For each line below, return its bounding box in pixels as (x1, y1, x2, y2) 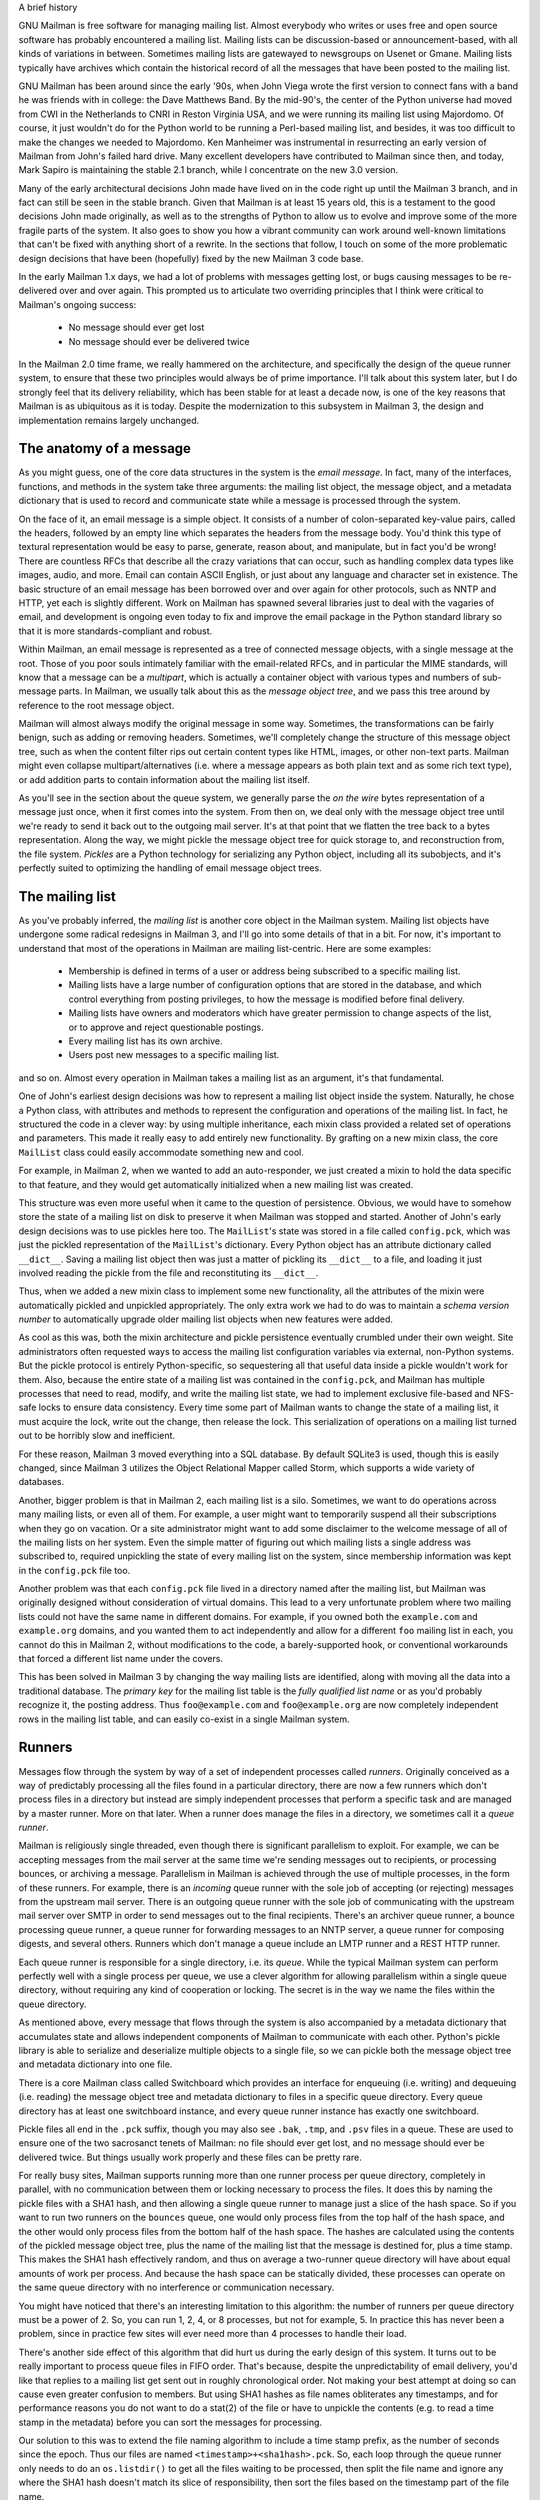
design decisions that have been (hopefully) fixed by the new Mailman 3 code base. (18, 252, 364, 264)
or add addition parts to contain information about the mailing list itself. (18, 773, 310, 785)
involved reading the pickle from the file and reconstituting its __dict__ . (18, 1266, 319, 1279)
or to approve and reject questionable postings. (68, 1021, 264, 1033)
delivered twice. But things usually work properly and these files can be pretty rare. (18, 2151, 362, 2163)
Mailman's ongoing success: (18, 298, 137, 310)
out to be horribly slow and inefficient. (18, 1430, 175, 1442)
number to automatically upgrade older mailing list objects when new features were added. (18, 1313, 394, 1325)
